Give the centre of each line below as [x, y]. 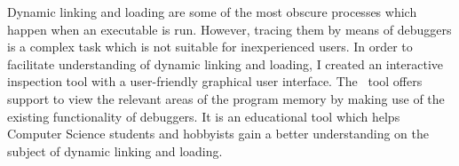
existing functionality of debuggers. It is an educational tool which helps [204, 116]
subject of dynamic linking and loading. [115, 150]
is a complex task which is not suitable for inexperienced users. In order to [210, 47]
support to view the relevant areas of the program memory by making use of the [226, 98]
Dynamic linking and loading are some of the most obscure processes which [212, 12]
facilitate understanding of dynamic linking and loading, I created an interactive [226, 63]
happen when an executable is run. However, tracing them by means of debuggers [229, 29]
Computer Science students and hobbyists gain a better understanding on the [218, 134]
